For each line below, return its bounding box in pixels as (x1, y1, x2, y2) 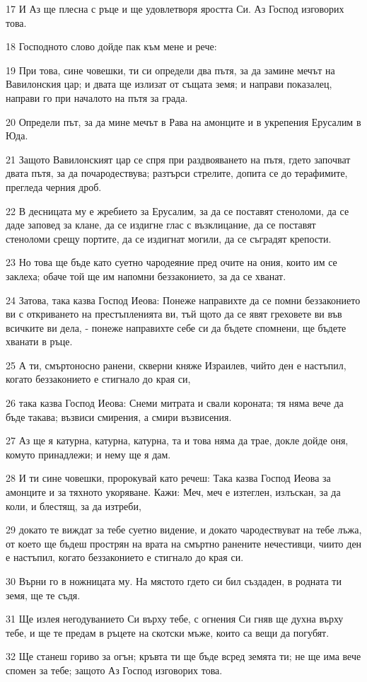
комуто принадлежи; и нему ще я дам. (6, 446, 171, 461)
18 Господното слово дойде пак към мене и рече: (6, 39, 217, 54)
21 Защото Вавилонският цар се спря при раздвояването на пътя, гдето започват (6, 151, 351, 166)
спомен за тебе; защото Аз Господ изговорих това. (6, 662, 223, 677)
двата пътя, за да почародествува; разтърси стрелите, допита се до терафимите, (6, 166, 348, 180)
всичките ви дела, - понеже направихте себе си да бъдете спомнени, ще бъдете (6, 320, 346, 335)
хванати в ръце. (6, 334, 73, 349)
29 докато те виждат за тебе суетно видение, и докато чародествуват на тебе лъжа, (6, 522, 362, 537)
